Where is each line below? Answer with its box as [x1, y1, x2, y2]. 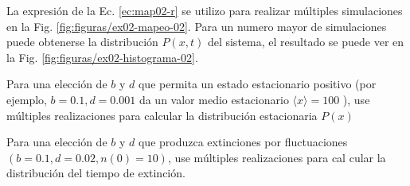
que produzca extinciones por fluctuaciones [138, 134, 348, 150]
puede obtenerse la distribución [6, 33, 158, 50]
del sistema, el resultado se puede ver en [207, 33, 404, 50]
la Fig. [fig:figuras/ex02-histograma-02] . [6, 48, 198, 65]
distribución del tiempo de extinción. [6, 165, 185, 181]
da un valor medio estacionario [139, 91, 289, 107]
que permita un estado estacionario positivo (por [138, 76, 377, 92]
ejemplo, [6, 91, 47, 107]
